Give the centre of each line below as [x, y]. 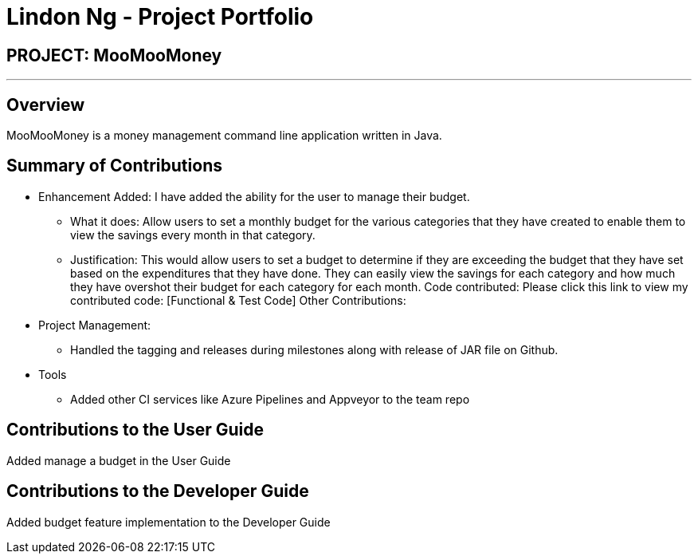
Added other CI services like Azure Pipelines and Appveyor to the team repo [270, 399]
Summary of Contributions [114, 166]
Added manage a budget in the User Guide [119, 460]
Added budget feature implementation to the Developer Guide [169, 522]
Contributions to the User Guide [135, 430]
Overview [46, 105]
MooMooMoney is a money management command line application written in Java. [224, 136]
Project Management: [95, 325]
